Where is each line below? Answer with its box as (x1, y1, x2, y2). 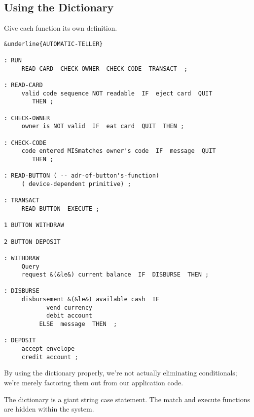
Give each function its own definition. (4, 23, 117, 33)
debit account (46, 312, 92, 320)
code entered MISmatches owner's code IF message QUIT (21, 147, 216, 155)
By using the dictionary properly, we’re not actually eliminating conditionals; (4, 368, 237, 378)
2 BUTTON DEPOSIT (4, 238, 61, 245)
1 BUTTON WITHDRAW (4, 222, 64, 229)
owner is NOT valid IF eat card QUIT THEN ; (21, 123, 184, 130)
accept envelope (21, 345, 75, 353)
